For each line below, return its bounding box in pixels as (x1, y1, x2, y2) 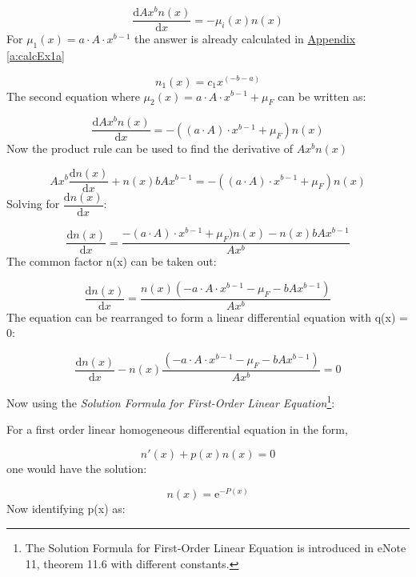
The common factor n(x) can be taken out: (6, 253, 217, 270)
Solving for (6, 195, 60, 212)
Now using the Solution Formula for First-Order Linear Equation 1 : (6, 391, 335, 411)
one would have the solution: (6, 459, 147, 476)
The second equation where (6, 87, 140, 104)
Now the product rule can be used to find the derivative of (6, 140, 293, 157)
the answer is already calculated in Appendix (134, 30, 356, 47)
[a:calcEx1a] (6, 46, 65, 63)
